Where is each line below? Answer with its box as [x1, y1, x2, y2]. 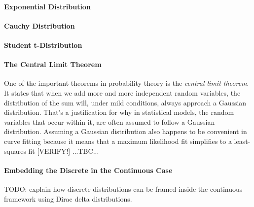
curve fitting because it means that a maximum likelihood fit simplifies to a [4, 136, 232, 146]
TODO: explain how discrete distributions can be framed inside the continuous [4, 183, 243, 194]
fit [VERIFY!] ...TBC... [28, 145, 99, 156]
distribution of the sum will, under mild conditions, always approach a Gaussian [4, 97, 247, 107]
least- [234, 136, 251, 146]
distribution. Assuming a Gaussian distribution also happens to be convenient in [4, 126, 247, 137]
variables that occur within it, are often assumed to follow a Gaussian [4, 116, 215, 127]
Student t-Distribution [4, 39, 82, 50]
